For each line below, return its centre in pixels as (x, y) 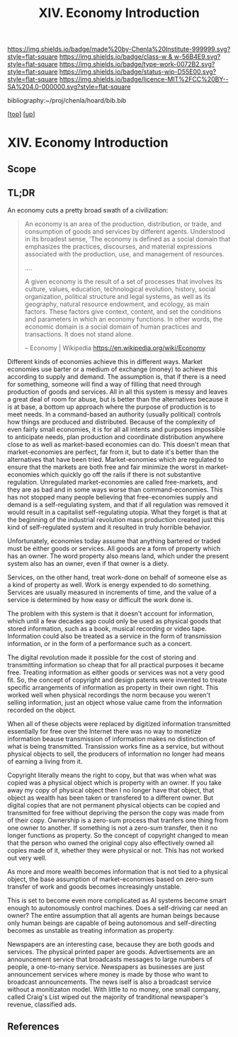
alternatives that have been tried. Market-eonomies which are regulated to (116, 459)
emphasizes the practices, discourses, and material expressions (118, 246)
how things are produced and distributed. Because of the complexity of (112, 421)
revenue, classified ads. (42, 1004)
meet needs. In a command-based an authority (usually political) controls (114, 414)
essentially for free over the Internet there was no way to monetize (104, 731)
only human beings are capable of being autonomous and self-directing (112, 923)
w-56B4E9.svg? (197, 57)
